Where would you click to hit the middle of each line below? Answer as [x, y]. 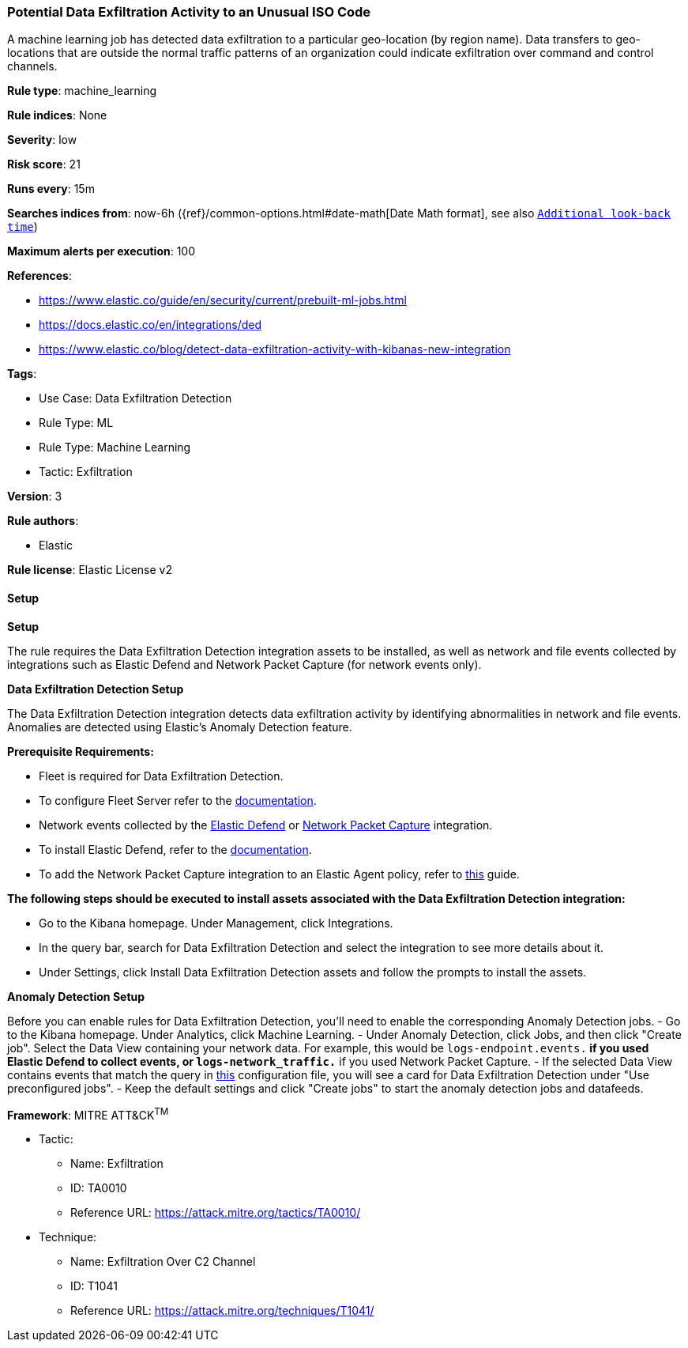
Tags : [22, 374]
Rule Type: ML [76, 423]
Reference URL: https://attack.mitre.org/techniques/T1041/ [222, 1311]
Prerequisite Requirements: [81, 751]
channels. [32, 66]
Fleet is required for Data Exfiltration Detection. [161, 776]
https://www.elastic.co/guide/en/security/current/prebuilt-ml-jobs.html [223, 300]
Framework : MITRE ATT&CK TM [88, 1114]
